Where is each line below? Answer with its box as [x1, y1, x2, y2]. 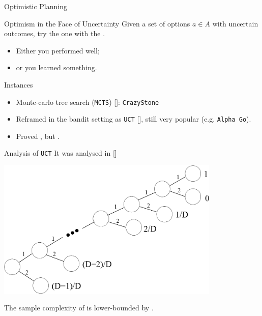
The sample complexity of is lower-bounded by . [4, 302, 154, 313]
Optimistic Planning [4, 1, 67, 11]
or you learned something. [16, 62, 97, 73]
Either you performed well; [16, 45, 100, 55]
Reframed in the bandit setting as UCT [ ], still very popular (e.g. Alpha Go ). [16, 113, 251, 124]
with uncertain [212, 18, 258, 28]
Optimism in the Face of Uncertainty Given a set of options [4, 18, 190, 28]
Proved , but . [16, 130, 60, 141]
